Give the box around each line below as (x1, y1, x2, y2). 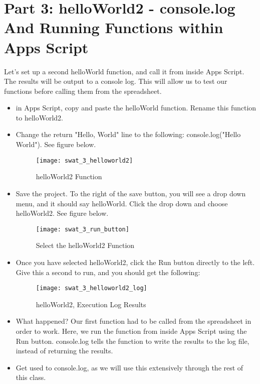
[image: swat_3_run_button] (36, 225, 129, 233)
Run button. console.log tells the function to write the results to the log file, (16, 335, 249, 346)
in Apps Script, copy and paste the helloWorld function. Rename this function (16, 102, 256, 113)
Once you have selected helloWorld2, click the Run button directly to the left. (16, 257, 255, 267)
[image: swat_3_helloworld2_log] (36, 285, 147, 292)
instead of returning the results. (16, 345, 113, 356)
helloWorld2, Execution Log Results (36, 299, 146, 309)
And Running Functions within (4, 17, 223, 38)
